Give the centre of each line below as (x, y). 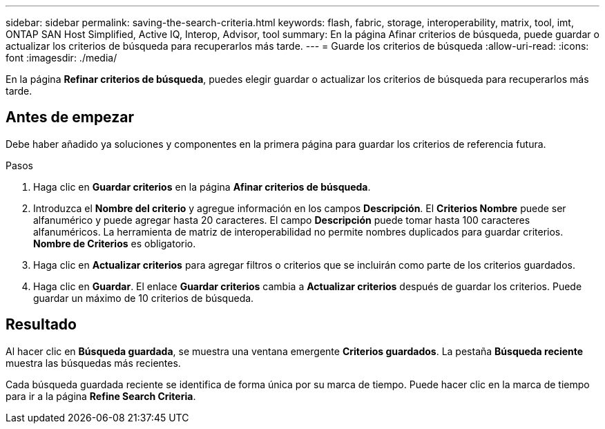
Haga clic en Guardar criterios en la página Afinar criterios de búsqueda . (202, 187)
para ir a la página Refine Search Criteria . (101, 396)
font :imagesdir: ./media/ (61, 58)
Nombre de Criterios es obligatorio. (115, 243)
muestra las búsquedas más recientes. (93, 363)
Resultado (41, 325)
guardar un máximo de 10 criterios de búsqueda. (144, 298)
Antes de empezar (70, 117)
